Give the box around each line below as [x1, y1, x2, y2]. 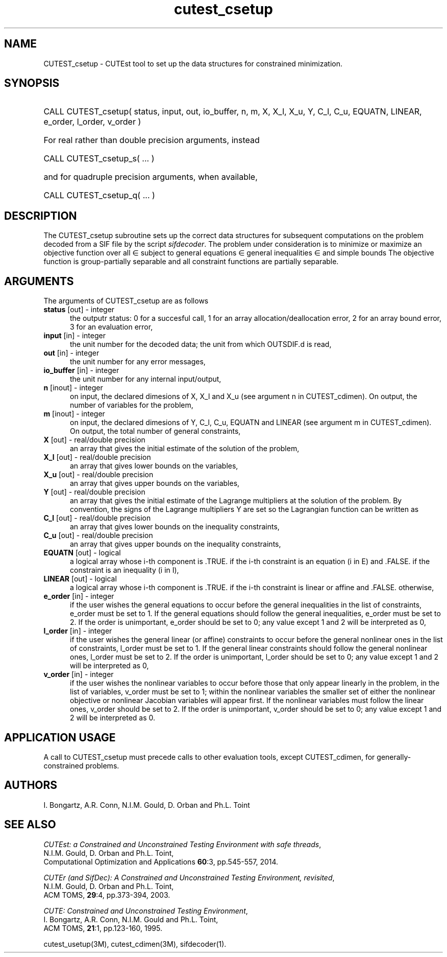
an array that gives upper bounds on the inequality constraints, [70, 540, 281, 549]
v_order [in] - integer [43, 670, 114, 679]
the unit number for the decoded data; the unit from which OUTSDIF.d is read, [70, 340, 332, 349]
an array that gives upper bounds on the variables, [70, 479, 240, 488]
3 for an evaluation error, [70, 322, 153, 332]
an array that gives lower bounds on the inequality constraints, [70, 522, 280, 531]
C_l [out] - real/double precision [43, 513, 151, 523]
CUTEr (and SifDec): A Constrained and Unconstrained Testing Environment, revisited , [43, 873, 335, 882]
